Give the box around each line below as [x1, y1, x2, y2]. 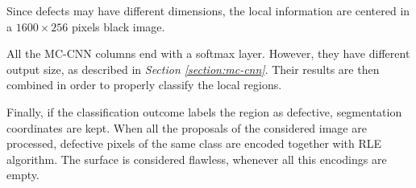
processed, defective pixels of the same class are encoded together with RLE [6, 135, 382, 152]
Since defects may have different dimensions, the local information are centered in [6, 2, 410, 18]
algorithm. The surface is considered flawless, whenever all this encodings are [6, 150, 387, 167]
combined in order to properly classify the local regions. [6, 76, 282, 93]
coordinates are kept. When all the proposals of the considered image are [6, 119, 367, 136]
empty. [6, 166, 40, 183]
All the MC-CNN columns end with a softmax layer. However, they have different [6, 45, 410, 62]
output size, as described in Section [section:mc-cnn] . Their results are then [6, 60, 380, 77]
